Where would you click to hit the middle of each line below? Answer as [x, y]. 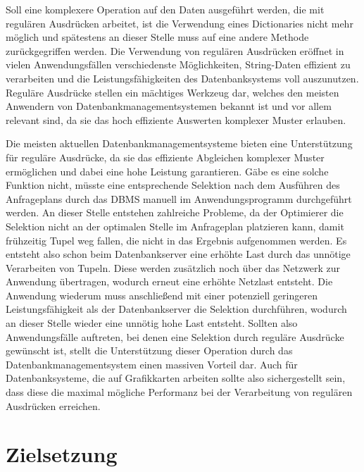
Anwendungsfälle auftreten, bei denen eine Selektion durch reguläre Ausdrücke [175, 336]
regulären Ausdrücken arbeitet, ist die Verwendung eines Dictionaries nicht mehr [180, 23]
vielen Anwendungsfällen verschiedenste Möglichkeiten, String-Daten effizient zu [178, 64]
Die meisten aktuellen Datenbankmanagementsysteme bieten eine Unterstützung [179, 143]
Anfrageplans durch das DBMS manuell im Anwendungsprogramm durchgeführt [179, 198]
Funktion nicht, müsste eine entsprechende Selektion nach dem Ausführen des [173, 185]
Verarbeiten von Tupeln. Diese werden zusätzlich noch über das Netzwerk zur [173, 267]
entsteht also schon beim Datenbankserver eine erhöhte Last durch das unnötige [178, 254]
